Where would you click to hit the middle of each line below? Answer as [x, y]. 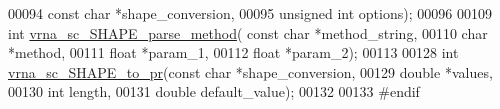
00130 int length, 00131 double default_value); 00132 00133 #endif [214, 91]
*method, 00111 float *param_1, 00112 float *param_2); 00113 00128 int [233, 52]
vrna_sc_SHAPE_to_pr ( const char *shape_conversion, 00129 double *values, [250, 71]
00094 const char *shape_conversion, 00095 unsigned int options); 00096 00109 [250, 13]
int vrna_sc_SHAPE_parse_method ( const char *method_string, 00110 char [248, 32]
